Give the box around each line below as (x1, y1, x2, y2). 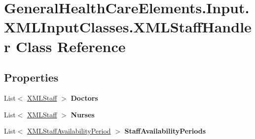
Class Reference (15, 36, 126, 56)
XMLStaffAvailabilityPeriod (27, 126, 111, 136)
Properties (4, 70, 59, 85)
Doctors (71, 92, 98, 103)
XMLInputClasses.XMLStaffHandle (4, 17, 252, 37)
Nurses (71, 109, 95, 119)
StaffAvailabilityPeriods (124, 126, 206, 136)
